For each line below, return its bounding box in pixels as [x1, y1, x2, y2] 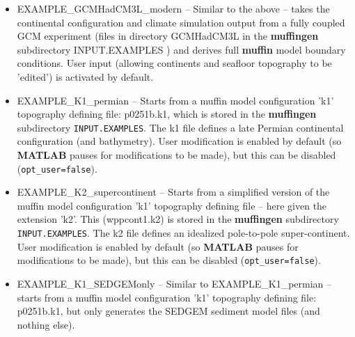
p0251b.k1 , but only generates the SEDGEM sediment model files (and [17, 304, 320, 318]
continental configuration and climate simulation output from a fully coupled [17, 15, 345, 29]
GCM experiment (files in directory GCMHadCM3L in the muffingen [17, 29, 319, 43]
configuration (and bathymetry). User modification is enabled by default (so [17, 134, 342, 148]
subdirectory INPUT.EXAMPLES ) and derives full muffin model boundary [17, 42, 346, 56]
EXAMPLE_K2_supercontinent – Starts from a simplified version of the [17, 185, 330, 199]
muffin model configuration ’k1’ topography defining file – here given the [17, 198, 327, 212]
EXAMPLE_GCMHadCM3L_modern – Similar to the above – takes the [17, 1, 330, 15]
